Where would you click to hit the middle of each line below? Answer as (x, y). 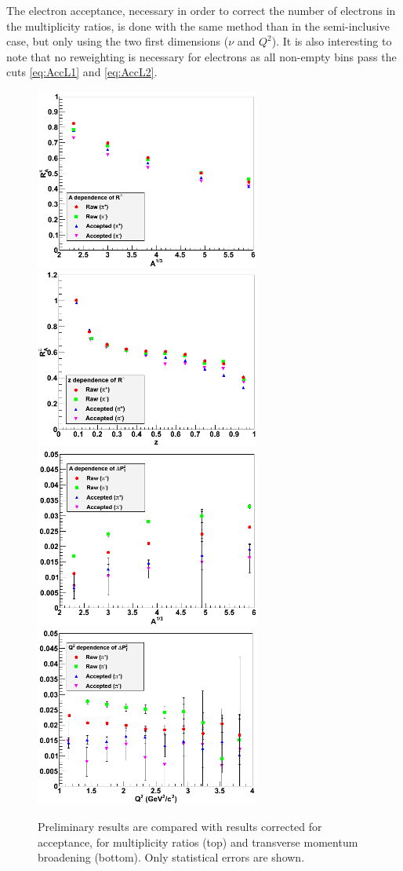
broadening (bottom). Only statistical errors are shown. (171, 857)
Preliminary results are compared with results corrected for (180, 826)
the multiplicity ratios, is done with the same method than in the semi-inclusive (198, 26)
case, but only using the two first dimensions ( (118, 41)
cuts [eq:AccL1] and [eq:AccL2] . (82, 72)
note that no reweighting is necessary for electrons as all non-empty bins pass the (201, 56)
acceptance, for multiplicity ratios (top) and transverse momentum (198, 842)
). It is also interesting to (332, 41)
